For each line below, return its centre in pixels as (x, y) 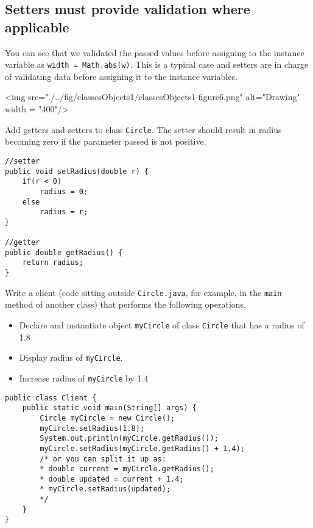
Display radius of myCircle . (71, 357)
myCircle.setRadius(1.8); (92, 428)
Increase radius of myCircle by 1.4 (84, 378)
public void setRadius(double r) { (77, 171)
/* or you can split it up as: (103, 459)
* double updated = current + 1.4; (112, 479)
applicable (37, 27)
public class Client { (51, 398)
